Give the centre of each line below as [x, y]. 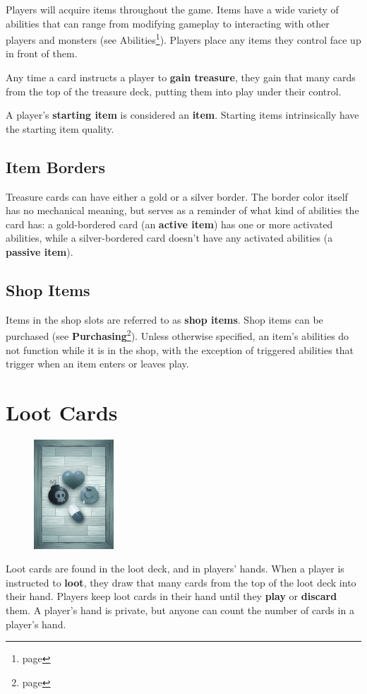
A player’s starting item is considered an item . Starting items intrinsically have [182, 115]
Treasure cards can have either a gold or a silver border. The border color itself [177, 196]
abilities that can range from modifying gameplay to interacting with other [168, 23]
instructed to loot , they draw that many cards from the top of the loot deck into [181, 582]
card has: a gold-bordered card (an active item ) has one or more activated [169, 224]
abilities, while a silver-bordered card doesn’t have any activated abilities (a [169, 238]
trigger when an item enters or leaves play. [97, 364]
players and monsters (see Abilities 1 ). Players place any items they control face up [183, 39]
